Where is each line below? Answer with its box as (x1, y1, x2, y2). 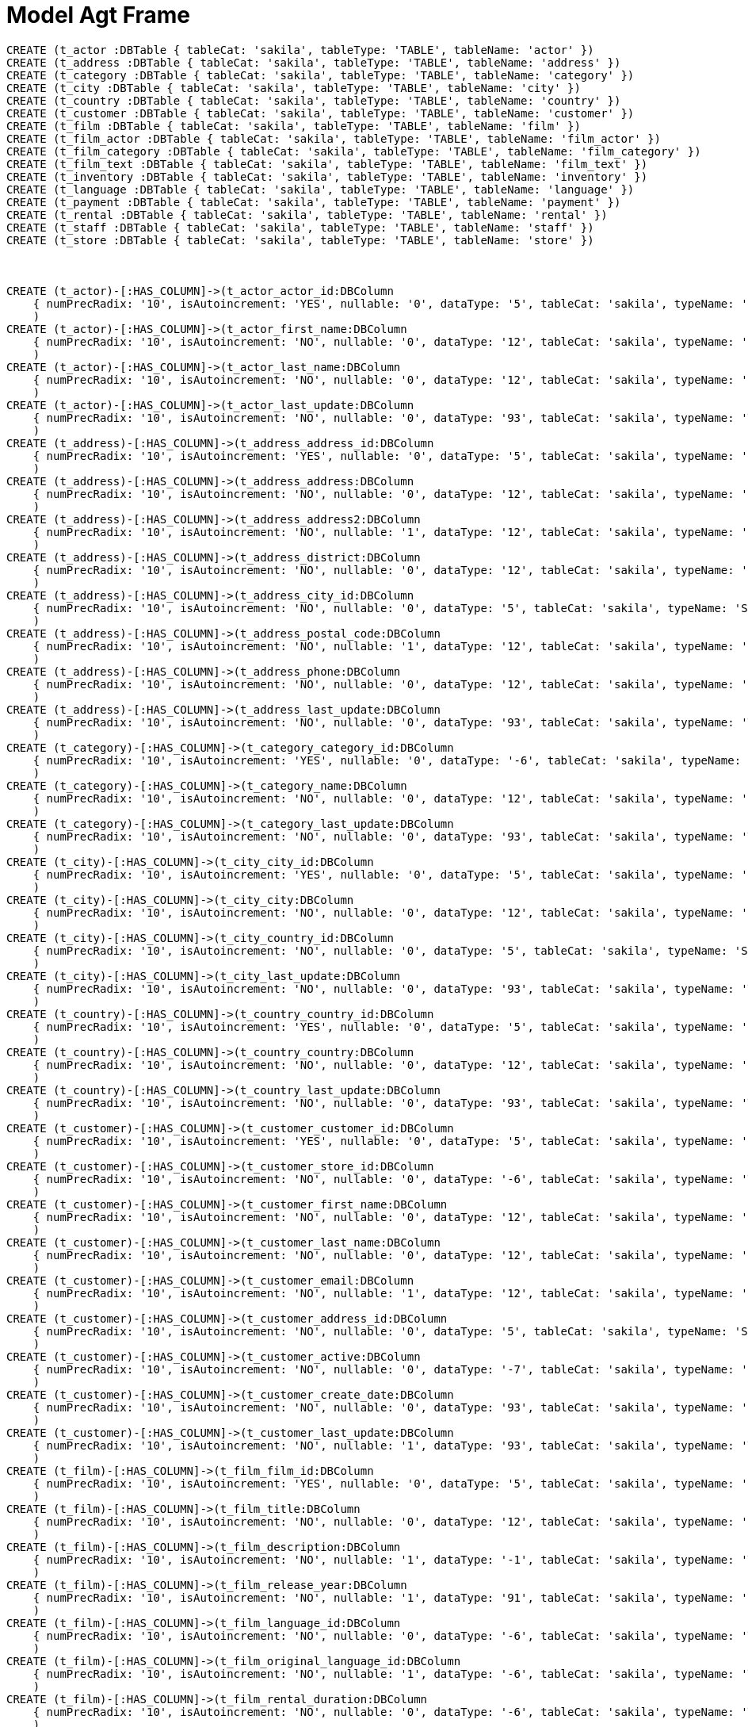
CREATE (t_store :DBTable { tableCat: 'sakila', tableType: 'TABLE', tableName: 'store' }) (6, 233, 594, 247)
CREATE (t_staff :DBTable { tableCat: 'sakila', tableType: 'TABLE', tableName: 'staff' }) (6, 220, 594, 234)
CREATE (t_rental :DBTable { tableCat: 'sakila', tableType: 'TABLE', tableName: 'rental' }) (6, 208, 608, 221)
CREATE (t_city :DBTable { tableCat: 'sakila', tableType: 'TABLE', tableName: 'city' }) (6, 81, 581, 94)
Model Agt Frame (6, 2, 191, 29)
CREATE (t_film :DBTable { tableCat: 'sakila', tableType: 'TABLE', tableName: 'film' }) (6, 119, 581, 132)
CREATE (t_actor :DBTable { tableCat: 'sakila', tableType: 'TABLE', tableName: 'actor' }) (6, 43, 594, 56)
